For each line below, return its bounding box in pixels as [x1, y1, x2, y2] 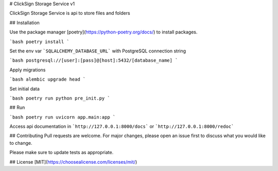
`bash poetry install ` [9, 39, 69, 45]
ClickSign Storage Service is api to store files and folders [9, 10, 131, 16]
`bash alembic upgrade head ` [9, 77, 86, 82]
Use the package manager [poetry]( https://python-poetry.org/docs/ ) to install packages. [9, 29, 198, 35]
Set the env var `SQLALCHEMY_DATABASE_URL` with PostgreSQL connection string [9, 48, 186, 54]
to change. [9, 140, 32, 146]
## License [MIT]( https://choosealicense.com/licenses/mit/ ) [9, 159, 137, 165]
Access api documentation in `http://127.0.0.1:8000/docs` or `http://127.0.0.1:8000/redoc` [9, 123, 234, 129]
